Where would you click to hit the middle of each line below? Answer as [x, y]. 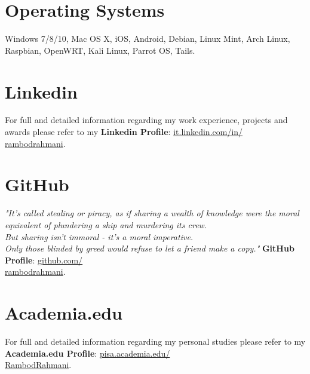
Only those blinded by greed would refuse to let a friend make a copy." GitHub [150, 248]
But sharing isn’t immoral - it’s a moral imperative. [99, 236]
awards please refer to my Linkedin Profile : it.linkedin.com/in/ [124, 132]
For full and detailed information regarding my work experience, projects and [146, 120]
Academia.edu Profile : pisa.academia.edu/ [88, 353]
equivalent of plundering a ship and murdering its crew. [106, 224]
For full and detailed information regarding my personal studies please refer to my [155, 341]
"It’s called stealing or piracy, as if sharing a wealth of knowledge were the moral [152, 213]
